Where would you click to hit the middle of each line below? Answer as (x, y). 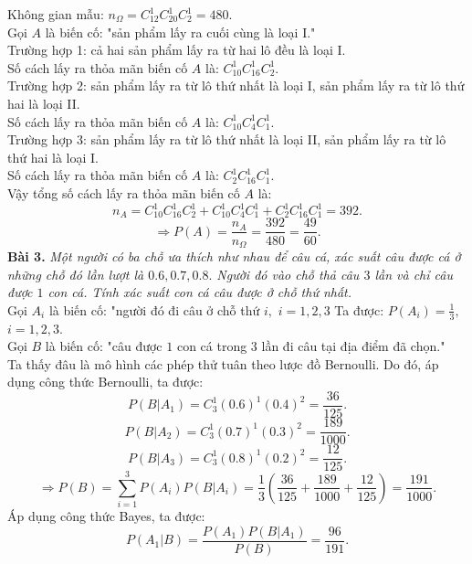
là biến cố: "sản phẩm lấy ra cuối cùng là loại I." (180, 32)
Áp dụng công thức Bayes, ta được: (106, 516)
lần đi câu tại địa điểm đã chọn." (353, 346)
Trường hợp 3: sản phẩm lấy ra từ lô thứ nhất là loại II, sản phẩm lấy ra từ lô (227, 139)
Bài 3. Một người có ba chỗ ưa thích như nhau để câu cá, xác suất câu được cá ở (234, 256)
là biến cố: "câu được (104, 346)
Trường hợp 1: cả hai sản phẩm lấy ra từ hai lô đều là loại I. (177, 50)
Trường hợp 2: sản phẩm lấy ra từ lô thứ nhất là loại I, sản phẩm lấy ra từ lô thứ (236, 85)
